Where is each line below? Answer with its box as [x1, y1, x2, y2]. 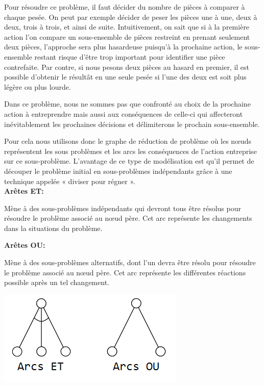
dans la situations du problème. [4, 222, 103, 233]
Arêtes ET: [4, 186, 44, 196]
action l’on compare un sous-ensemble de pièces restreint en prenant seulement [4, 31, 250, 42]
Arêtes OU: [4, 240, 45, 250]
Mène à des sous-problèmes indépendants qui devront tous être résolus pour [4, 202, 241, 213]
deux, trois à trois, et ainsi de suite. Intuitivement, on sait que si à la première [4, 21, 250, 32]
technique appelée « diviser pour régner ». [4, 175, 135, 186]
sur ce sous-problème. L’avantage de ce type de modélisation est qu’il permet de [4, 156, 254, 166]
